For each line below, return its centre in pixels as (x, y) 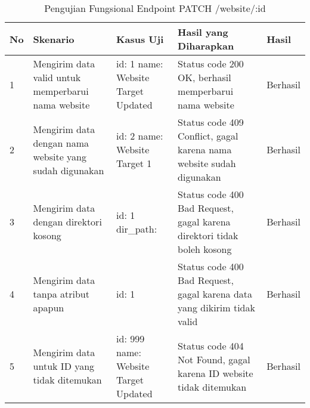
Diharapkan (206, 46)
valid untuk (57, 77)
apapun (49, 307)
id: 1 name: (140, 64)
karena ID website (216, 373)
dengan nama (61, 143)
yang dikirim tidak (216, 307)
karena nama (205, 149)
